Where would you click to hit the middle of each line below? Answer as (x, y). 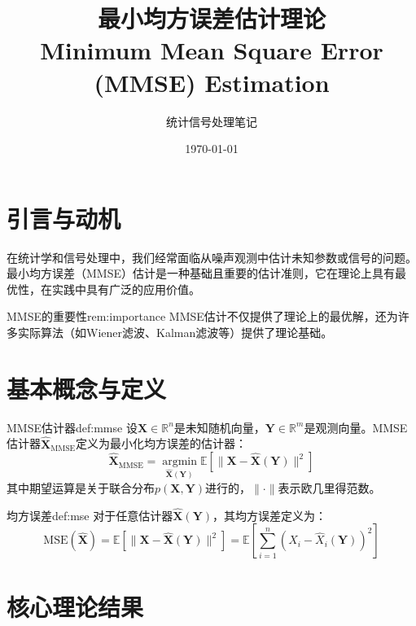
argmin (180, 462)
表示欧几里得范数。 (329, 487)
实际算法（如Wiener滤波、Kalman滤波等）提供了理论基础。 (175, 332)
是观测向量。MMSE (356, 427)
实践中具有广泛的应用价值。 (126, 289)
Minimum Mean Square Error (212, 50)
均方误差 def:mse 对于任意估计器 (90, 515)
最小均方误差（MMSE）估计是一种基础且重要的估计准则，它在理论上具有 (201, 273)
